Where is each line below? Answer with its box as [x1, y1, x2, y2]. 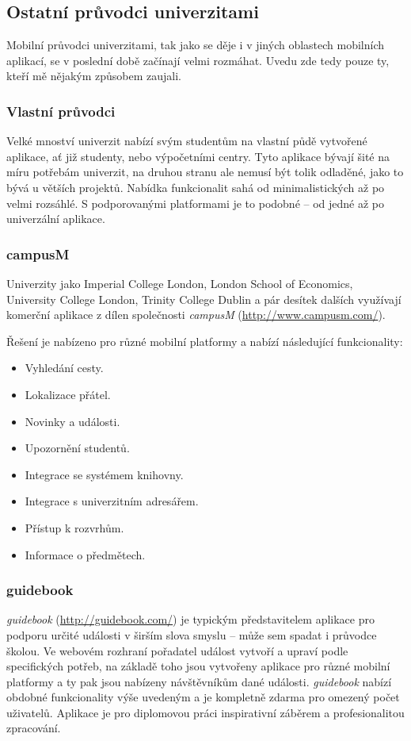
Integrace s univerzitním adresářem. [25, 493, 199, 509]
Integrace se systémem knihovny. [25, 466, 184, 482]
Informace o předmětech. [25, 546, 146, 562]
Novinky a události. [25, 413, 120, 429]
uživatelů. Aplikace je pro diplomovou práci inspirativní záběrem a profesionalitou [6, 704, 405, 720]
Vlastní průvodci [6, 101, 116, 121]
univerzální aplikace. [6, 210, 105, 227]
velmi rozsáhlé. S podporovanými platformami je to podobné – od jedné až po [6, 194, 385, 211]
